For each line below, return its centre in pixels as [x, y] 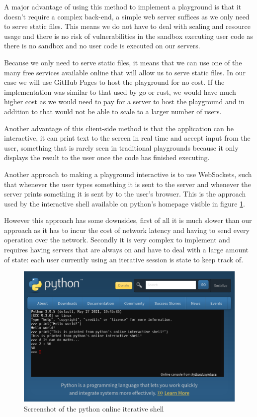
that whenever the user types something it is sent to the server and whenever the [128, 184]
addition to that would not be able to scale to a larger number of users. [113, 111]
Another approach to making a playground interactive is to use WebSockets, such [128, 174]
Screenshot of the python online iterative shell [94, 408]
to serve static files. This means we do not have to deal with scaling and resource [128, 26]
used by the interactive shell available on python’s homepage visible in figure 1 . [125, 203]
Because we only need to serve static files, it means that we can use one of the [123, 62]
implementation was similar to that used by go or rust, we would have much [120, 92]
